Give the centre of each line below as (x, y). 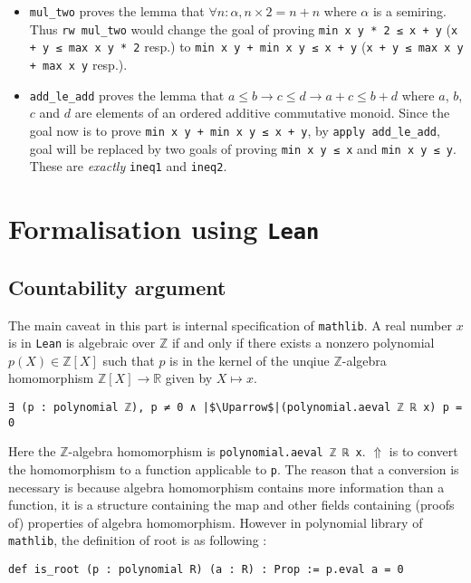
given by (189, 378)
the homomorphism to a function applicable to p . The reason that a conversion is (234, 469)
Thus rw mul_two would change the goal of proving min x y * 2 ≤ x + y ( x (244, 29)
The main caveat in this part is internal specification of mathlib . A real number (230, 325)
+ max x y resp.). (78, 64)
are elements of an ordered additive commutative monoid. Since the (262, 113)
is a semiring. (409, 11)
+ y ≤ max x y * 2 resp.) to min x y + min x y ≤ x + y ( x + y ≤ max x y (246, 47)
